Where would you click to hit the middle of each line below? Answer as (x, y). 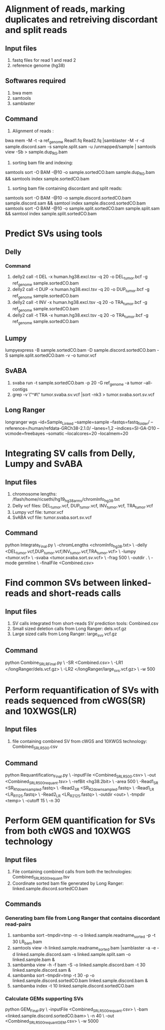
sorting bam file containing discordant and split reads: (67, 188)
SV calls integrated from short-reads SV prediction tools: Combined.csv (85, 623)
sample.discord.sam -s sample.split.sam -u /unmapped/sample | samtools (81, 147)
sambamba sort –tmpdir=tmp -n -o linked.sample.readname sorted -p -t (84, 936)
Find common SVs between (62, 583)
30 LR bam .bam (27, 942)
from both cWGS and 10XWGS (68, 831)
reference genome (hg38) (39, 65)
